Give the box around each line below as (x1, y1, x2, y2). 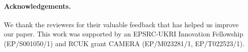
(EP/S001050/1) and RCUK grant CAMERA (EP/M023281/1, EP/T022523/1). (4, 38, 245, 48)
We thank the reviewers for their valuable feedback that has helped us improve (4, 19, 239, 29)
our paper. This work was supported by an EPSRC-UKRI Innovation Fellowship (4, 29, 244, 39)
